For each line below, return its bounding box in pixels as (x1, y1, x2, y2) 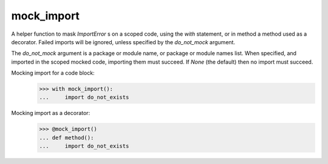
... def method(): (39, 134, 94, 141)
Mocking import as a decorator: (11, 110, 91, 117)
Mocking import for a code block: (11, 70, 95, 77)
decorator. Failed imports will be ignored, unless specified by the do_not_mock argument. (11, 38, 236, 45)
